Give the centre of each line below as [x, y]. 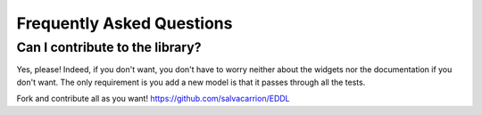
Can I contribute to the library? [109, 47]
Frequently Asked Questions [125, 23]
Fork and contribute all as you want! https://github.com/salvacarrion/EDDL [153, 99]
